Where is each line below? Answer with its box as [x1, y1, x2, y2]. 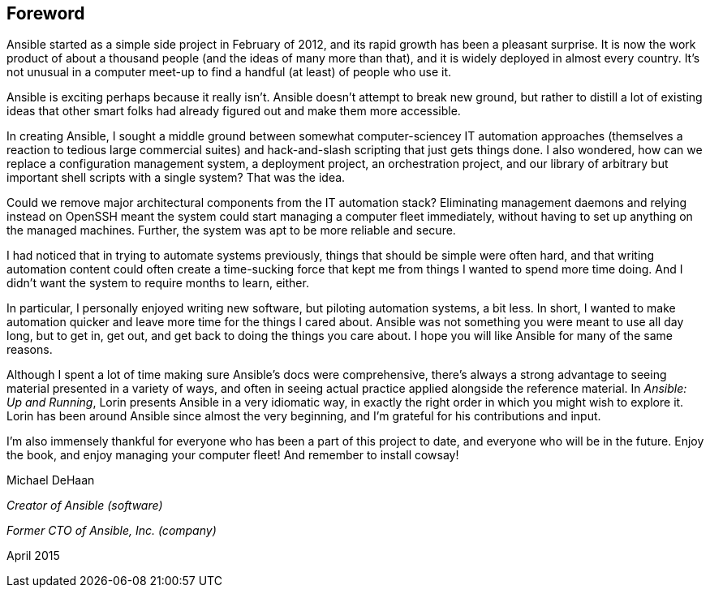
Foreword [6, 3, 85, 24]
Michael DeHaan [6, 473, 95, 488]
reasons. [6, 342, 53, 357]
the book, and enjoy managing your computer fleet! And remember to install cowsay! [6, 448, 459, 463]
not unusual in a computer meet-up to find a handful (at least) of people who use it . [6, 65, 452, 80]
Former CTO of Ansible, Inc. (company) [6, 523, 217, 538]
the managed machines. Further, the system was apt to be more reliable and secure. [6, 223, 456, 238]
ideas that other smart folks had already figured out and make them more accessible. [6, 104, 461, 118]
